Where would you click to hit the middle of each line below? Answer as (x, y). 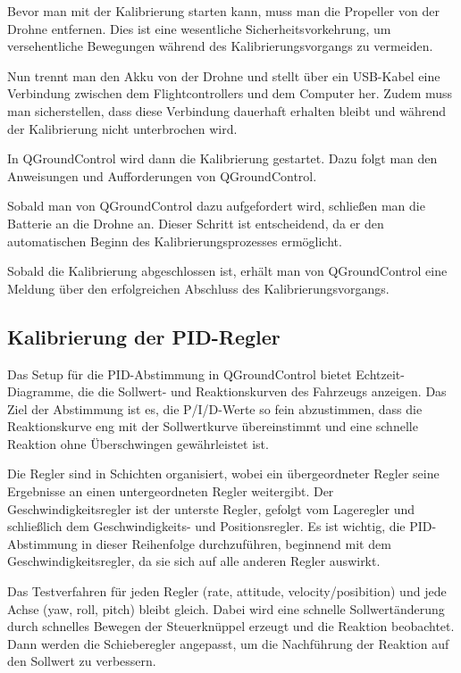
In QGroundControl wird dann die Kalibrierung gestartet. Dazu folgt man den (222, 158)
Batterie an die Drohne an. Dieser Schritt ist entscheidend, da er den (196, 223)
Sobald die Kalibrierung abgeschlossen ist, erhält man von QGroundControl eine (227, 271)
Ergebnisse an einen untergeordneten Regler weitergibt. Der (171, 491)
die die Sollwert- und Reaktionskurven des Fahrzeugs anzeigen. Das (262, 391)
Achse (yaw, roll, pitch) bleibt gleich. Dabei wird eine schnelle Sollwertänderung (226, 608)
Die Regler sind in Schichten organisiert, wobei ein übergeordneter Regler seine (223, 474)
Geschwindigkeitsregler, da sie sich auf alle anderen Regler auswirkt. (194, 561)
